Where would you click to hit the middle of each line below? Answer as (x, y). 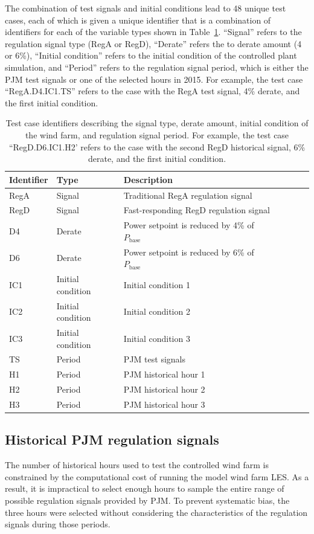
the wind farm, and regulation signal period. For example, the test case (157, 134)
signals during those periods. (58, 524)
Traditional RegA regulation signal (188, 195)
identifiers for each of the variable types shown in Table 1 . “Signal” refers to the (153, 32)
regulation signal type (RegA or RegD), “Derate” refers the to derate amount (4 (153, 43)
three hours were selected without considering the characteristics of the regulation (156, 512)
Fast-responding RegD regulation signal (197, 210)
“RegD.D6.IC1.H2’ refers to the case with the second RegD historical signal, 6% (157, 146)
